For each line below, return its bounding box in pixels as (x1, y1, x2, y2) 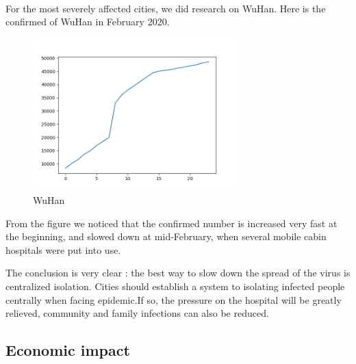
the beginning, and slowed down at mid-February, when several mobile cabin (5, 229, 327, 244)
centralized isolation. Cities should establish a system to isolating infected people (5, 278, 345, 293)
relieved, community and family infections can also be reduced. (5, 306, 269, 320)
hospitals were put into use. (5, 242, 121, 257)
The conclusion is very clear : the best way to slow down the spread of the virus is (5, 265, 351, 280)
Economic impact (5, 339, 130, 361)
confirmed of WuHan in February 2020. (5, 14, 170, 29)
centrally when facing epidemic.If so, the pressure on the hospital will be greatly (5, 292, 342, 307)
